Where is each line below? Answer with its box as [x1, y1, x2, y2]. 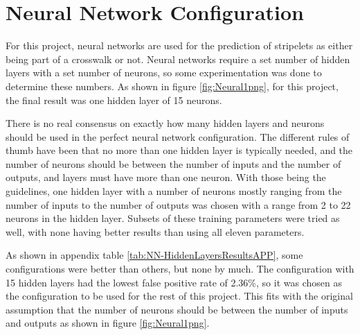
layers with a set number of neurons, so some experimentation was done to [6, 65, 322, 80]
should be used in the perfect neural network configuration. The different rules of [6, 129, 350, 144]
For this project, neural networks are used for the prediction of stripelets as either [6, 38, 353, 53]
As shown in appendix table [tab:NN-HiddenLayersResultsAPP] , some [6, 248, 303, 262]
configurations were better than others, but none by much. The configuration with [6, 261, 354, 276]
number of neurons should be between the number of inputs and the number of [6, 156, 341, 171]
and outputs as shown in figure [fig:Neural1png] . [6, 316, 210, 330]
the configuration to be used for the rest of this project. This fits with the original [6, 289, 353, 303]
